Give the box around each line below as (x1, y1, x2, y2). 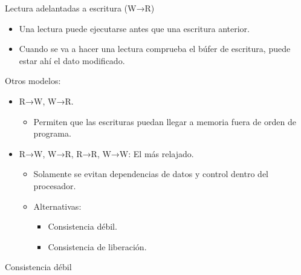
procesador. (33, 179, 76, 192)
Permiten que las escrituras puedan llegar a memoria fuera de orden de (33, 115, 296, 128)
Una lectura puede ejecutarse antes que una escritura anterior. (19, 22, 250, 34)
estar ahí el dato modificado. (19, 54, 125, 66)
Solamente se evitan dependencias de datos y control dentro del (33, 167, 268, 180)
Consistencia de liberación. (48, 240, 147, 253)
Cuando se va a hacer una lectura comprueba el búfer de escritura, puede (19, 42, 291, 55)
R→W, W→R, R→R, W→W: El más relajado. (19, 147, 194, 160)
